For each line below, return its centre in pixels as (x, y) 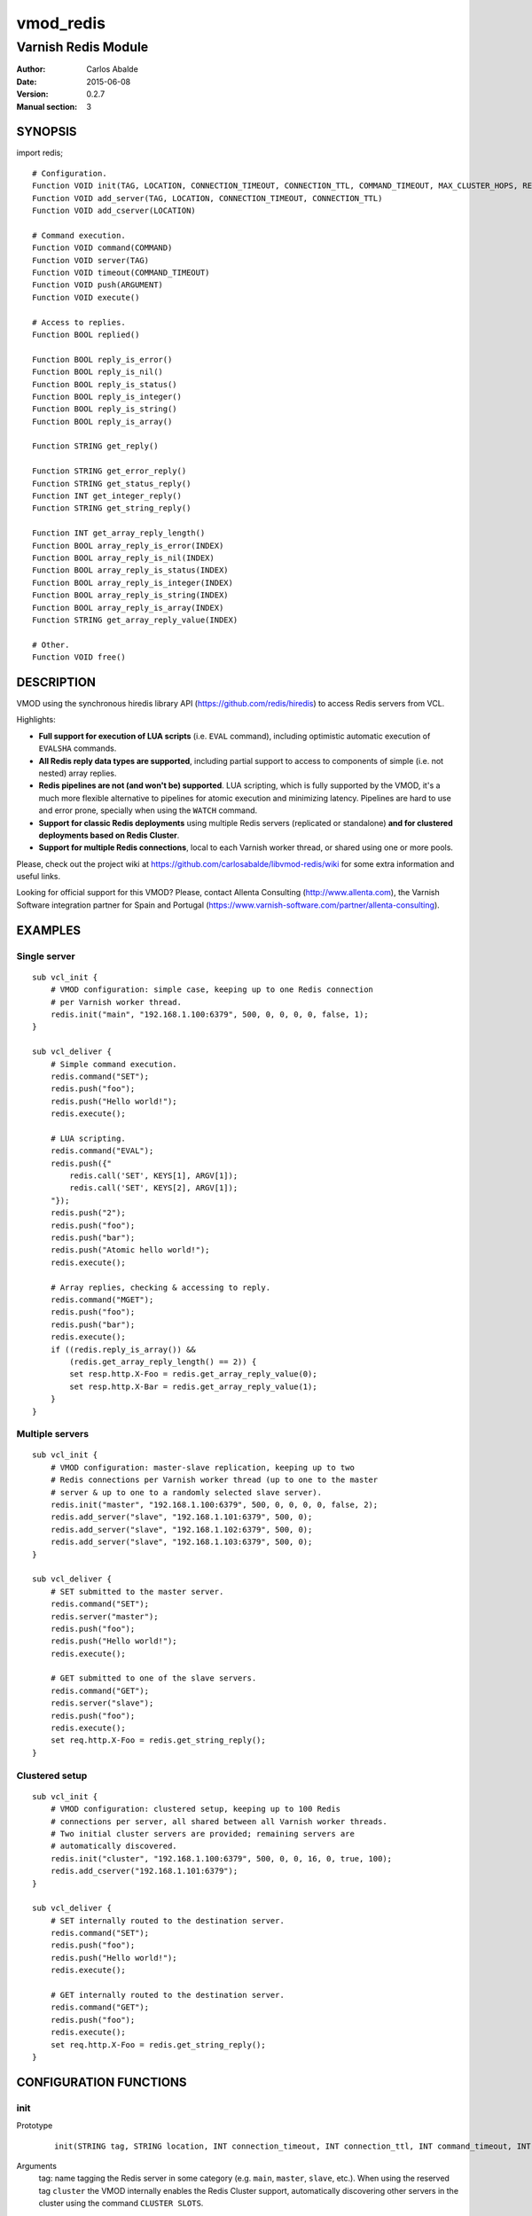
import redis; (40, 153)
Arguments (37, 2165)
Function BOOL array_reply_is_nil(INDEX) (123, 558)
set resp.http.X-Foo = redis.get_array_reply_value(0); (194, 1374)
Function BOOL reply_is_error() (102, 359)
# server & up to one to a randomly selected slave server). (186, 1492)
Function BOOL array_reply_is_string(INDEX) (131, 595)
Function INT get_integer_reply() (107, 496)
